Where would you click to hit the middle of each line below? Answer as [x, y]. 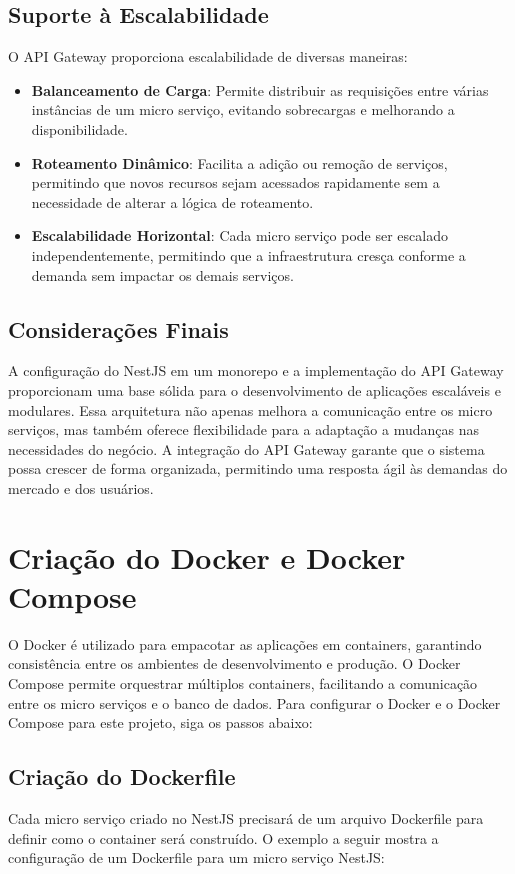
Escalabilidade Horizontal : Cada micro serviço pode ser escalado [239, 235]
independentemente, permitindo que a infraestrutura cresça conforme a [248, 254]
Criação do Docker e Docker [207, 556]
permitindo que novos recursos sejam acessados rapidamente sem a [235, 182]
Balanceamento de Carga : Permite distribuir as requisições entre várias [260, 89]
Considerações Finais [118, 328]
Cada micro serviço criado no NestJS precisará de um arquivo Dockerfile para [246, 817]
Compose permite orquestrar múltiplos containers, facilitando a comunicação [243, 683]
